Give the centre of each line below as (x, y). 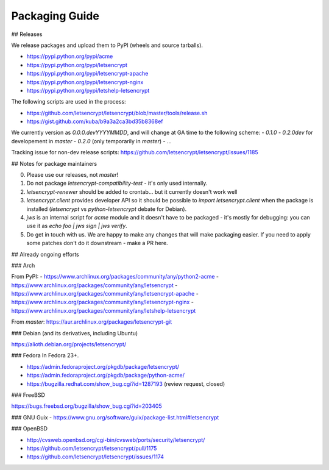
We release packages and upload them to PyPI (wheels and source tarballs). (107, 45)
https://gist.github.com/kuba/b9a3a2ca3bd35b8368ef (95, 121)
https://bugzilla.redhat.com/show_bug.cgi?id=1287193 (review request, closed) (126, 383)
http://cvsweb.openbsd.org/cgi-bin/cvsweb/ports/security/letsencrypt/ (116, 440)
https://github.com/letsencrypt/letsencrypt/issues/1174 (95, 457)
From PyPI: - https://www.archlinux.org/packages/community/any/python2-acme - (115, 277)
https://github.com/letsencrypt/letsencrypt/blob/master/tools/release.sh (117, 113)
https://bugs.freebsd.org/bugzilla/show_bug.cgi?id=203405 (87, 406)
